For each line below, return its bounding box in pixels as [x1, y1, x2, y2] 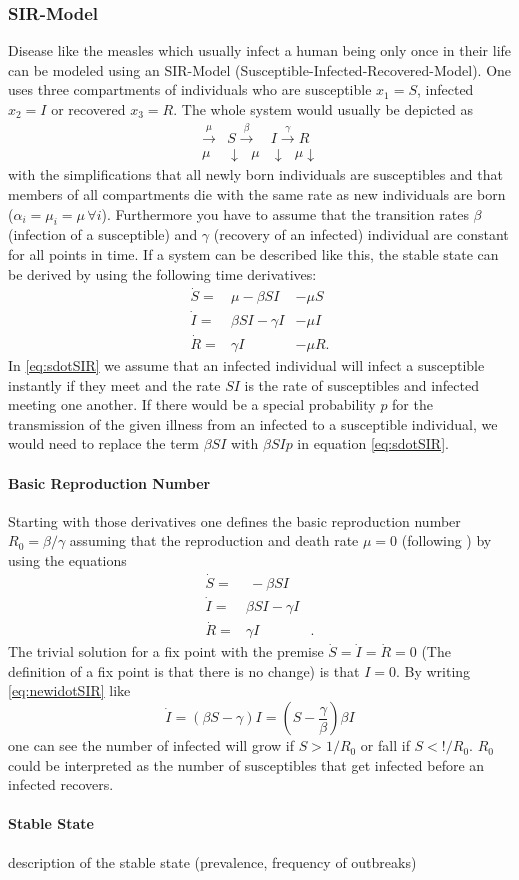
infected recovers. [8, 774, 114, 795]
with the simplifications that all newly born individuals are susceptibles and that [8, 164, 503, 185]
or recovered [51, 99, 126, 119]
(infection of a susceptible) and [8, 224, 198, 245]
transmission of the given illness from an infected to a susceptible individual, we [8, 413, 498, 434]
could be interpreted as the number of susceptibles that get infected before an [8, 754, 485, 775]
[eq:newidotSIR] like [8, 680, 131, 701]
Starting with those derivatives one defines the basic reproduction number [8, 510, 461, 531]
